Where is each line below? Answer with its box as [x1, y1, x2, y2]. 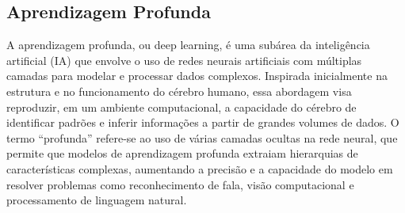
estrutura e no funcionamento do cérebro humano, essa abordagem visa [6, 82, 352, 99]
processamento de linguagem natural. [6, 192, 187, 208]
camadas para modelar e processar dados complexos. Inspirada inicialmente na [6, 67, 388, 84]
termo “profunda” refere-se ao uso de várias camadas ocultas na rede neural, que [6, 129, 398, 146]
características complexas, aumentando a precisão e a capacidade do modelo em [6, 160, 393, 177]
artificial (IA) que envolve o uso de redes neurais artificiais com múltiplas [6, 51, 362, 68]
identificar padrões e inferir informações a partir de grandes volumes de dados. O [6, 114, 399, 131]
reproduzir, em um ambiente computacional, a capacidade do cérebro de [6, 98, 357, 115]
